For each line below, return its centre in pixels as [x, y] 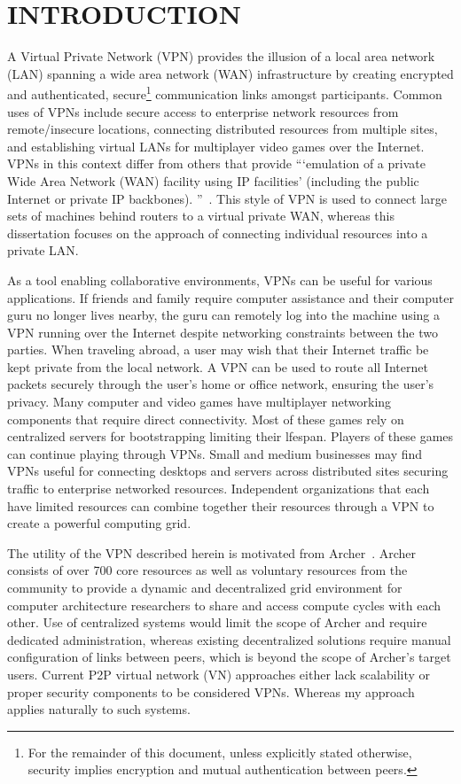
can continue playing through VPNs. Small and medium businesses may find [215, 453]
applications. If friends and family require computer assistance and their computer [230, 297]
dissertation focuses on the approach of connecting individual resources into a [218, 233]
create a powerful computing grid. [99, 523]
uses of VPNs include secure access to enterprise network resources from [203, 111]
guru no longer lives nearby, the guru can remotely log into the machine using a [224, 315]
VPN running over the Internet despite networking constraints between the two [223, 332]
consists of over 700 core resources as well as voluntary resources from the [207, 570]
